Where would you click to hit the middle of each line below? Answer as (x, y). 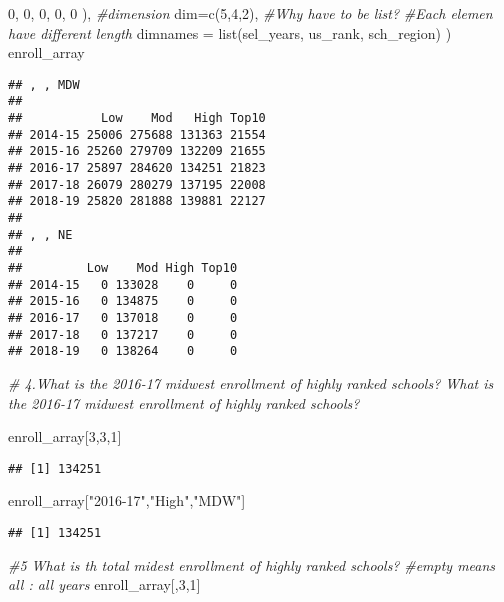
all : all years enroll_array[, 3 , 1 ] (104, 584)
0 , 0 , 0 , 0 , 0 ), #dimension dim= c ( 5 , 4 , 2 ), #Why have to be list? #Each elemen (250, 13)
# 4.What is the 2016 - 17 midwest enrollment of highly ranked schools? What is (251, 382)
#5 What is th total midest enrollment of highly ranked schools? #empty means (252, 564)
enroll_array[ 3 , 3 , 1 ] (65, 436)
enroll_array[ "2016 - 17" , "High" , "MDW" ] (127, 500)
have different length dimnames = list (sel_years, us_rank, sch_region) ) (230, 32)
